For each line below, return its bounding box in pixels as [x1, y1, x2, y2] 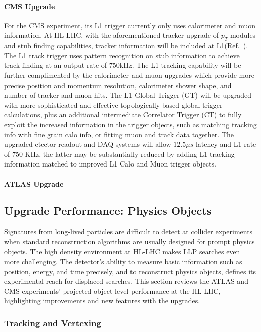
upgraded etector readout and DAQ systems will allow [4, 139, 171, 149]
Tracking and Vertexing [4, 316, 101, 329]
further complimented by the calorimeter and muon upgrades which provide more [4, 69, 254, 80]
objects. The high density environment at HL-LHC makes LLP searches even [4, 246, 240, 257]
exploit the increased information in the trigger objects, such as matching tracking [4, 119, 257, 129]
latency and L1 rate [195, 139, 256, 149]
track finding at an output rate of [4, 60, 107, 70]
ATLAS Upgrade [4, 178, 64, 189]
